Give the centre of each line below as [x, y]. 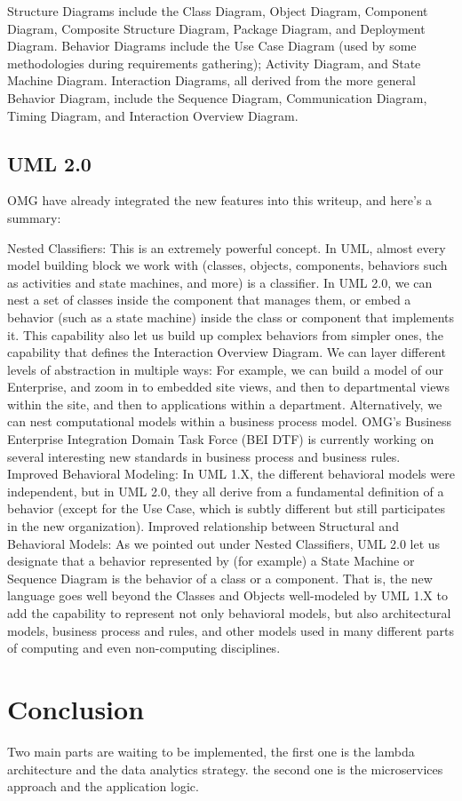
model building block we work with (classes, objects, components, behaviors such [227, 265]
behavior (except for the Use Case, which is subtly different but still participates [226, 508]
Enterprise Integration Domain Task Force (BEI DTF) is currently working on [221, 439]
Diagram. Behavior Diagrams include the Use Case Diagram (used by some [212, 46]
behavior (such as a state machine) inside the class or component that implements [231, 317]
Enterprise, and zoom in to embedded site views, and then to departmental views [228, 387]
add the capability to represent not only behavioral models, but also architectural [229, 613]
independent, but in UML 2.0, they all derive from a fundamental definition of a [226, 491]
